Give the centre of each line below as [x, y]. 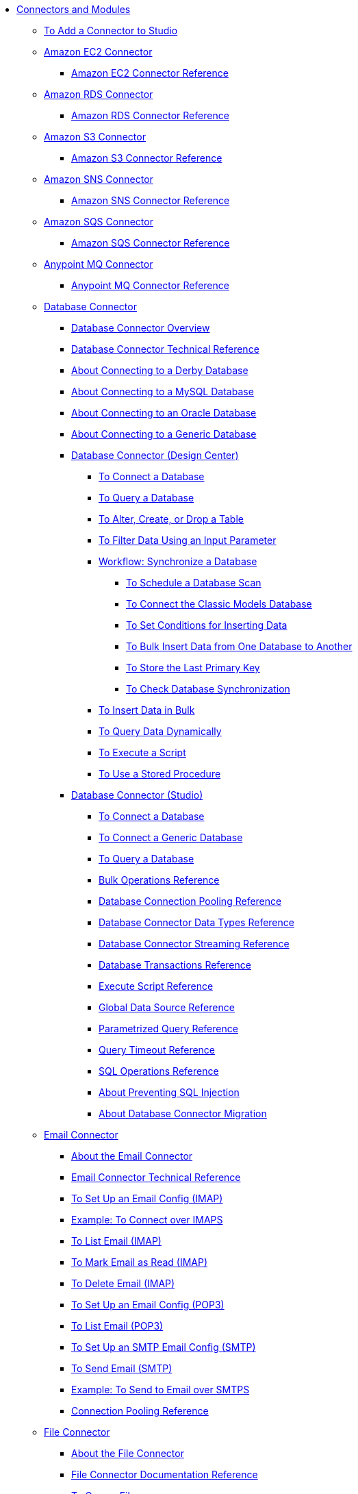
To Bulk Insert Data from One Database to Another [239, 646]
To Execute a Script [142, 752]
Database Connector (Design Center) [155, 455]
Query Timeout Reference [157, 1050]
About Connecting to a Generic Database [164, 434]
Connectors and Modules [74, 9]
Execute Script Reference [156, 986]
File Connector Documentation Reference [165, 1474]
